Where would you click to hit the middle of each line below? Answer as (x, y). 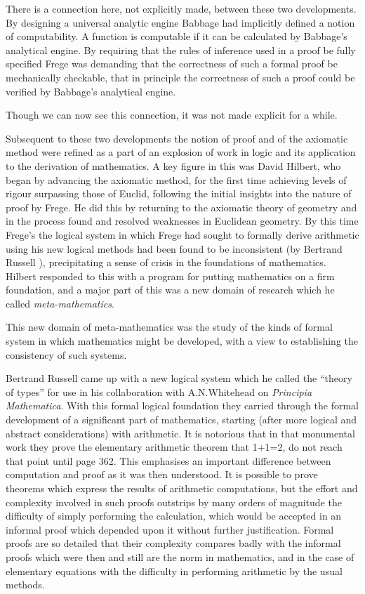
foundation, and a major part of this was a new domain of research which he (170, 290)
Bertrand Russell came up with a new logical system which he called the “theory (179, 378)
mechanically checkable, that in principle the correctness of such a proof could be (180, 77)
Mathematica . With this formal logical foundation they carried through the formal (182, 405)
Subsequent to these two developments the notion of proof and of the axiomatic (177, 138)
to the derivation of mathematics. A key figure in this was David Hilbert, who (173, 165)
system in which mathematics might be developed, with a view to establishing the (182, 341)
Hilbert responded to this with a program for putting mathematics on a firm (170, 276)
